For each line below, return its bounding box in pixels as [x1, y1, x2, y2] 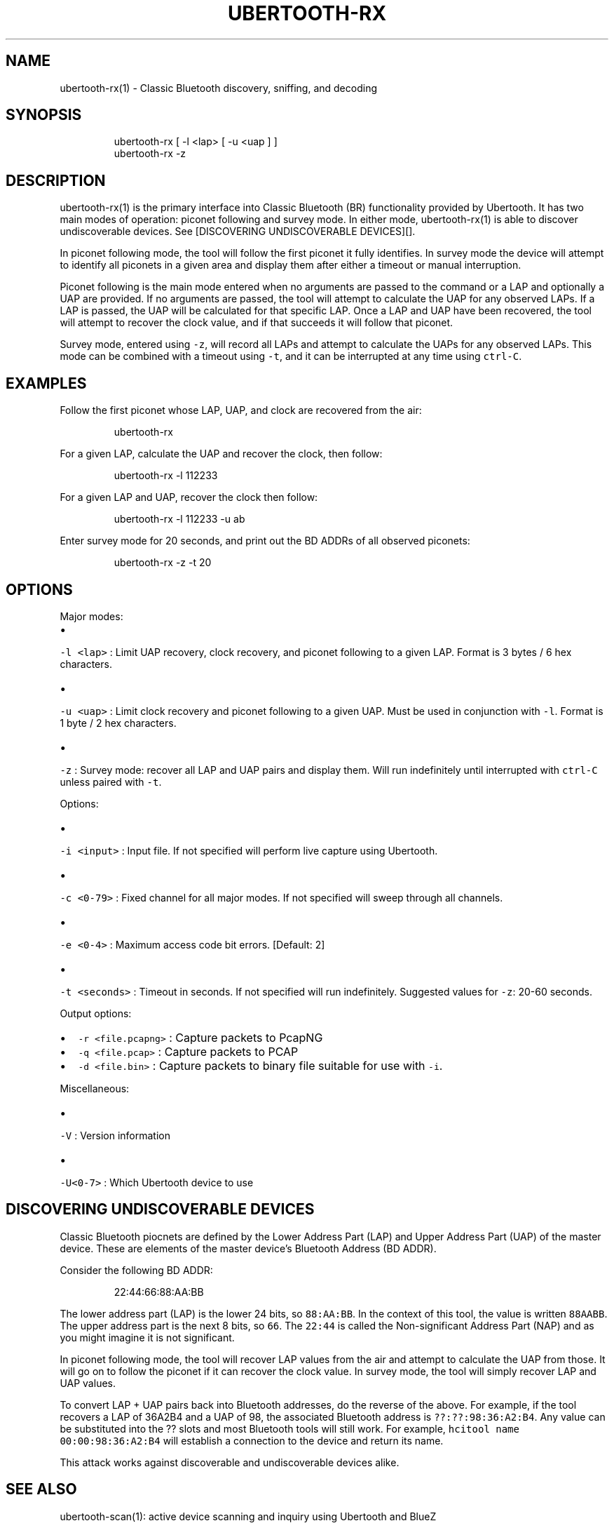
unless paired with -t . [60, 775, 162, 788]
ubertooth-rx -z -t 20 [114, 556, 212, 569]
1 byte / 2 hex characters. [60, 716, 177, 729]
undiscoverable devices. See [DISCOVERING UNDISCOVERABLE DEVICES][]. [60, 225, 416, 238]
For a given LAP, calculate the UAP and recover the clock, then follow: [60, 448, 383, 460]
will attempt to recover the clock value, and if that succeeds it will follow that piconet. [60, 316, 453, 329]
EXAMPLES [6, 374, 87, 392]
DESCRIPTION [6, 171, 106, 189]
